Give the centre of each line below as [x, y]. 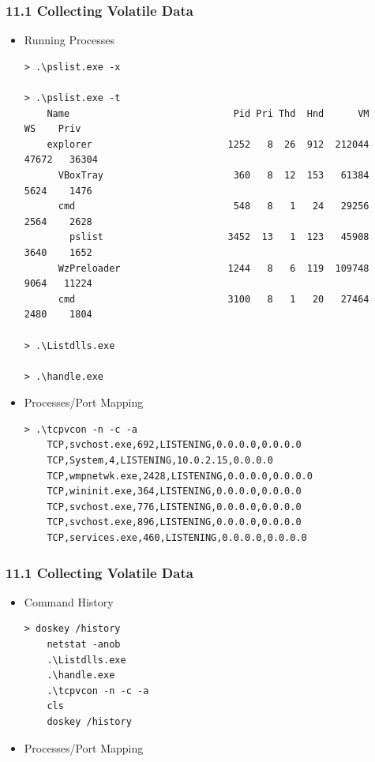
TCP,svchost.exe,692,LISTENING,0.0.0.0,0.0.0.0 [174, 445]
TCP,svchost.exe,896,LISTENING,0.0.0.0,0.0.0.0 [174, 522]
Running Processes [69, 40]
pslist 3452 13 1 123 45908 [219, 237]
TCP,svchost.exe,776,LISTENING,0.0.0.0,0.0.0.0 [174, 507]
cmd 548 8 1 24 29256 [214, 206]
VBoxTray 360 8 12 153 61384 [214, 175]
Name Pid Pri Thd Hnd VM [208, 113]
